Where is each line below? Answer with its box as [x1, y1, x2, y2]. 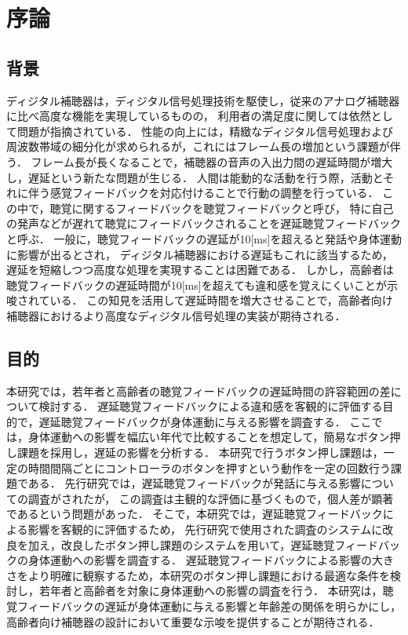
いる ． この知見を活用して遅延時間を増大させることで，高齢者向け [49, 292, 393, 308]
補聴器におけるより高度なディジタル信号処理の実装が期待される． [6, 307, 346, 323]
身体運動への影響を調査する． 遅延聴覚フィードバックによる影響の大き [27, 552, 394, 568]
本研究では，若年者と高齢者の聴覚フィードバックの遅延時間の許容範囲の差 [6, 382, 391, 399]
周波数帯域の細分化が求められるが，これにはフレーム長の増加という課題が [6, 138, 390, 155]
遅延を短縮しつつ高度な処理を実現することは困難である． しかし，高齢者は [6, 261, 394, 278]
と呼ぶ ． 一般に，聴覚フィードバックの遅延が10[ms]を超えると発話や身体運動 [6, 230, 402, 246]
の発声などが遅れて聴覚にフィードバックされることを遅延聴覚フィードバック [6, 215, 402, 232]
